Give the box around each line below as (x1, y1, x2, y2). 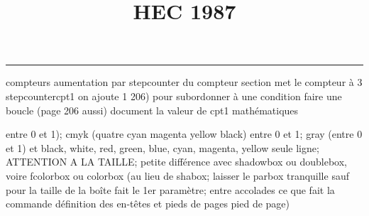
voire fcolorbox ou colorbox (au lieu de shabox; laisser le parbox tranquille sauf (6, 168, 349, 183)
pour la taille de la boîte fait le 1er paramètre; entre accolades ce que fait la (6, 182, 335, 197)
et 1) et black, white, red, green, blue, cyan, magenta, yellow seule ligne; (6, 140, 319, 155)
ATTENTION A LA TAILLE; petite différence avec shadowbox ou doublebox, (6, 154, 347, 169)
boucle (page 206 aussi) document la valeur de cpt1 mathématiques (6, 102, 299, 117)
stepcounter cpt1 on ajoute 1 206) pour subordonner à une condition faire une (6, 88, 342, 103)
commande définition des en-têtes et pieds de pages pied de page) (6, 196, 290, 211)
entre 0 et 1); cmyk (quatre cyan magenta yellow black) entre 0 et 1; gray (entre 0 (6, 126, 363, 141)
